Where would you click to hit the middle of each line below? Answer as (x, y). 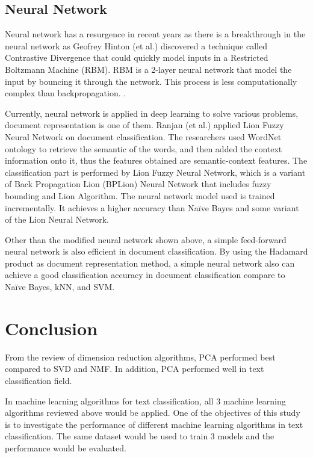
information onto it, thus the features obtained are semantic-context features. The (156, 160)
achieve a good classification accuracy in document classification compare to (145, 275)
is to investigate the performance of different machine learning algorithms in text (154, 424)
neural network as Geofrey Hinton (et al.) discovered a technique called (136, 45)
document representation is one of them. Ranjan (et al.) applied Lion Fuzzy (144, 125)
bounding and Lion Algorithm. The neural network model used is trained (140, 195)
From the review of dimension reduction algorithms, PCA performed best (140, 357)
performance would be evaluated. (66, 447)
